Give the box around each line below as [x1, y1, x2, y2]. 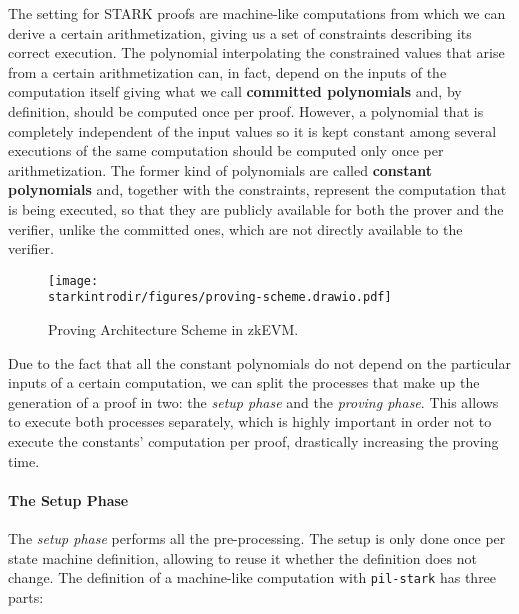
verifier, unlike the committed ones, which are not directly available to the [8, 218, 463, 239]
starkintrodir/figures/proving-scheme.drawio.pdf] [48, 290, 392, 305]
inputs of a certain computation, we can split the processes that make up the [8, 372, 480, 393]
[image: [48, 273, 99, 288]
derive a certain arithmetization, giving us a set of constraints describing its [8, 22, 472, 43]
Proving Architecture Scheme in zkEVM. [48, 319, 299, 340]
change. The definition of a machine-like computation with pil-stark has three [8, 567, 497, 588]
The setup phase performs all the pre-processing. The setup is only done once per [8, 527, 506, 548]
